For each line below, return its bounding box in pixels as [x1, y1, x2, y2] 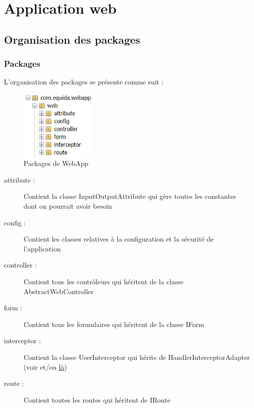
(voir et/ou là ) [24, 361, 67, 372]
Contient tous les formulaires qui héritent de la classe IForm [24, 319, 204, 329]
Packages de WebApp [24, 158, 88, 168]
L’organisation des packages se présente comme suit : [4, 77, 164, 87]
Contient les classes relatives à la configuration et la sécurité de [24, 234, 214, 244]
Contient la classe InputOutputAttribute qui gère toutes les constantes [24, 191, 236, 201]
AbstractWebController [24, 286, 94, 296]
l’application [24, 243, 61, 253]
